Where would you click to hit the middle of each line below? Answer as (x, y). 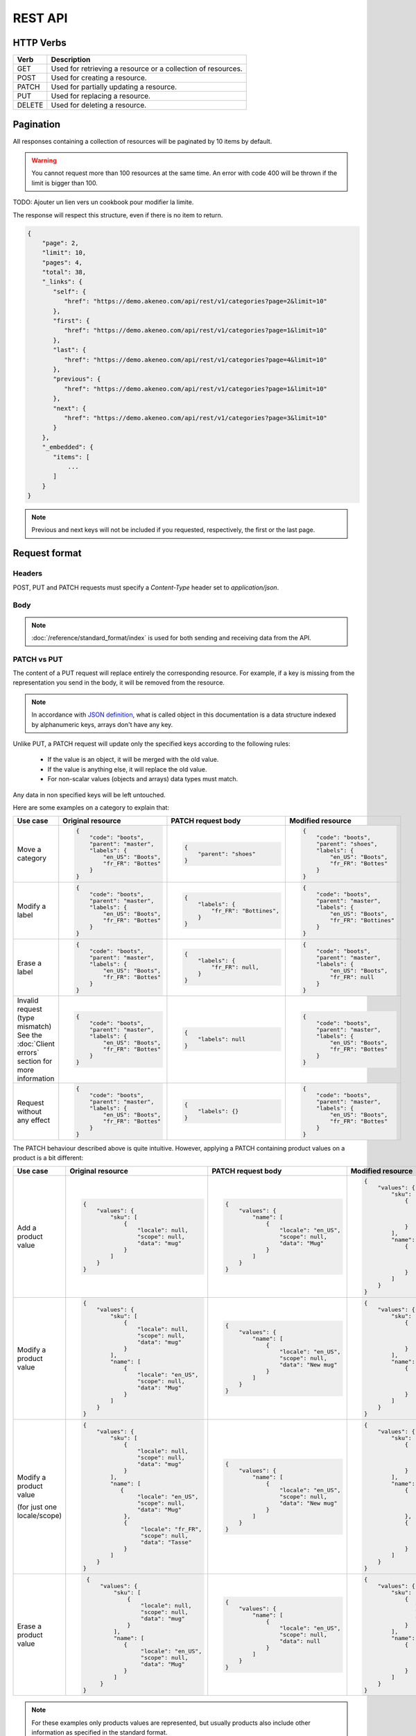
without (29, 1111)
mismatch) (34, 1026)
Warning (44, 160)
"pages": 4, (62, 262)
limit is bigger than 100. (65, 183)
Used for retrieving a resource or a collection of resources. (147, 69)
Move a (29, 849)
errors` (28, 1052)
